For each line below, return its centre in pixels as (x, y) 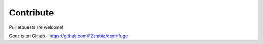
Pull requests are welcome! (36, 27)
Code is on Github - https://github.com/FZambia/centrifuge (68, 36)
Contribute (31, 13)
